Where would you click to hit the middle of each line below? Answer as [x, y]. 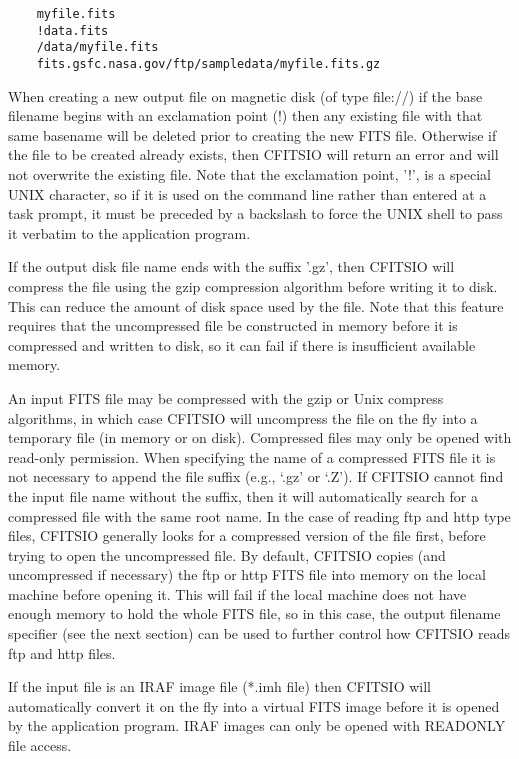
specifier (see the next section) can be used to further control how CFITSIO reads [259, 633]
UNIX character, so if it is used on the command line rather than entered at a [247, 193]
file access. [40, 745]
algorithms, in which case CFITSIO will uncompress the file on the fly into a [243, 417]
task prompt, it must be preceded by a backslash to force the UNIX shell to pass [255, 213]
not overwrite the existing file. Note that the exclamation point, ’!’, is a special [249, 174]
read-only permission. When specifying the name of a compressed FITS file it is [252, 456]
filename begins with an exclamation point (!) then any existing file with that [245, 115]
